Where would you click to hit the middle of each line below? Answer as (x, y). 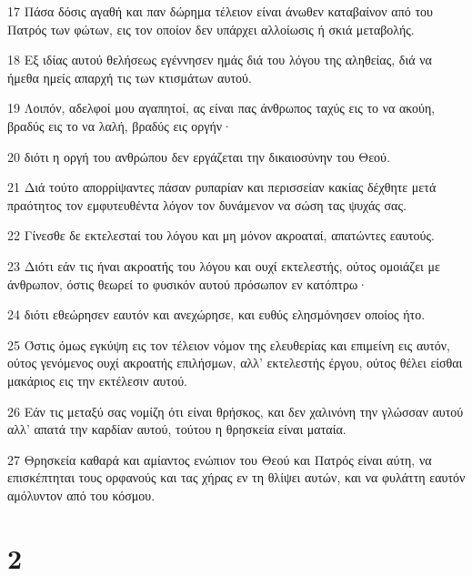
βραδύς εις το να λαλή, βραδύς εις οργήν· (120, 125)
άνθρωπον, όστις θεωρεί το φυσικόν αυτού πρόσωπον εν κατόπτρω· (188, 283)
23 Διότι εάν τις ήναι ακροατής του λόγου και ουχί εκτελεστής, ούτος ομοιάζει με (224, 265)
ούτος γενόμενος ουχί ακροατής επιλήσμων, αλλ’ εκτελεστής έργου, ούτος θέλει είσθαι (235, 363)
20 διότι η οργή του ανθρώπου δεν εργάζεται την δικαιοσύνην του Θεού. (199, 156)
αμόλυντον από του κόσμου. (81, 495)
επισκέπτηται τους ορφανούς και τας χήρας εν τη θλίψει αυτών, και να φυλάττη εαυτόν (236, 477)
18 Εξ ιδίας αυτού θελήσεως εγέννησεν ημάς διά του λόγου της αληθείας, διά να (220, 60)
